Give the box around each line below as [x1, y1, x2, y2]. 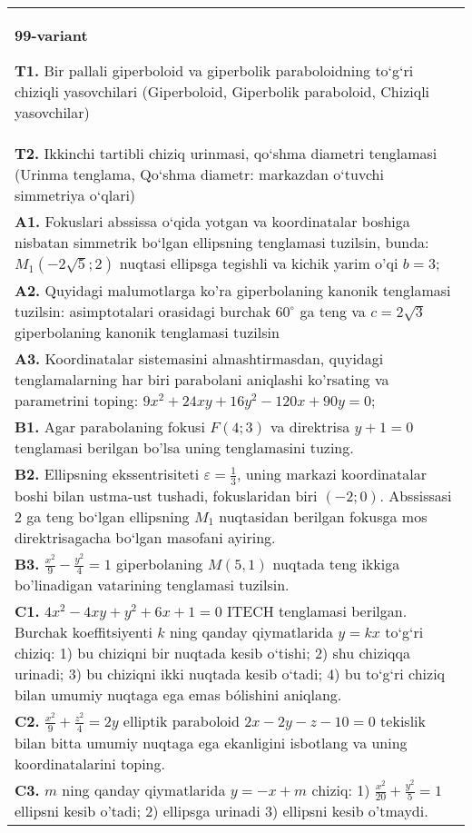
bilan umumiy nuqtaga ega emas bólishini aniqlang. [15, 684, 342, 706]
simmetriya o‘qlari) [15, 184, 136, 205]
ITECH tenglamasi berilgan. [227, 600, 408, 622]
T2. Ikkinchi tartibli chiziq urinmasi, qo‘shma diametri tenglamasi [15, 143, 438, 164]
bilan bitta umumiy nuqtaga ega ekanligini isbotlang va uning [15, 731, 408, 753]
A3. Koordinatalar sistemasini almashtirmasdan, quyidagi [15, 348, 384, 369]
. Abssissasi [379, 484, 452, 506]
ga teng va [300, 301, 366, 322]
